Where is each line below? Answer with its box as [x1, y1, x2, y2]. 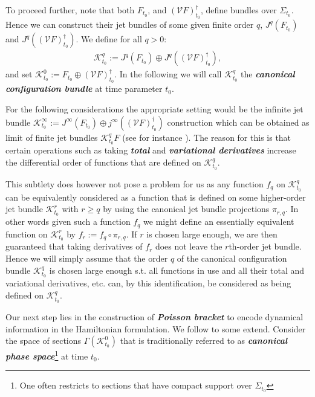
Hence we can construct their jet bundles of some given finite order [5, 18, 254, 31]
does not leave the [155, 240, 222, 253]
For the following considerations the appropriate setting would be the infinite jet [5, 103, 304, 115]
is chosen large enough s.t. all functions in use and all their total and [49, 263, 305, 276]
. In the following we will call [114, 68, 222, 80]
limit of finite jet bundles [5, 131, 98, 143]
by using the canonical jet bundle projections [103, 202, 270, 215]
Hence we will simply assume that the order [5, 252, 168, 265]
